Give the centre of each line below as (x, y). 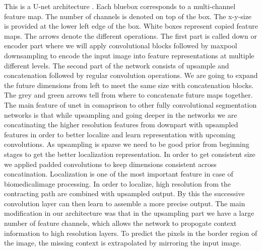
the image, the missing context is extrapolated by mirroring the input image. (123, 243)
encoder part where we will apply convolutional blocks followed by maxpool (121, 46)
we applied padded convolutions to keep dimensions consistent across (110, 164)
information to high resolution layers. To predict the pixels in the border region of (131, 233)
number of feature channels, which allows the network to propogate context (120, 223)
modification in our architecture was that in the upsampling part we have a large (129, 213)
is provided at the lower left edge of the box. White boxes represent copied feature (131, 26)
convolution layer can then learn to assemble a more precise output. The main (125, 203)
